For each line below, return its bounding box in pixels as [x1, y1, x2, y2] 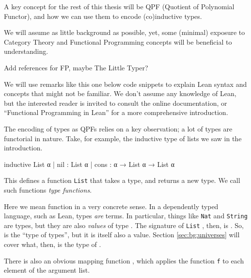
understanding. [4, 46, 48, 56]
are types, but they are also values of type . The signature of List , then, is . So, [4, 220, 244, 230]
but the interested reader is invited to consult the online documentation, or [4, 98, 227, 108]
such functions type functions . [4, 184, 92, 195]
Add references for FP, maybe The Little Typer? [4, 62, 148, 72]
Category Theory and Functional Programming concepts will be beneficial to [4, 36, 232, 47]
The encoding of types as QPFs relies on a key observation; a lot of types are [4, 123, 233, 133]
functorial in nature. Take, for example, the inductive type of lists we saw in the [4, 133, 242, 143]
